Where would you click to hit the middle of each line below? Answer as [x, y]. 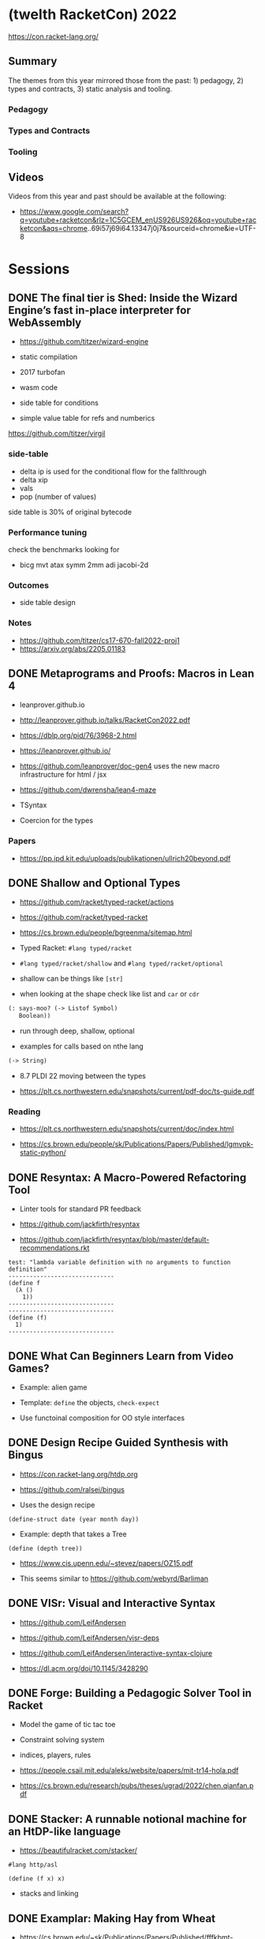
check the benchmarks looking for [64, 549]
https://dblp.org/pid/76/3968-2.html [78, 735]
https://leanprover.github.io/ [65, 751]
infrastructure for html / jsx [63, 775]
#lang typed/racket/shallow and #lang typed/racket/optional [121, 963]
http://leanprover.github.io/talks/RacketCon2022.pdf [105, 720]
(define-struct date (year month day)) [74, 1519]
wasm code [38, 387]
